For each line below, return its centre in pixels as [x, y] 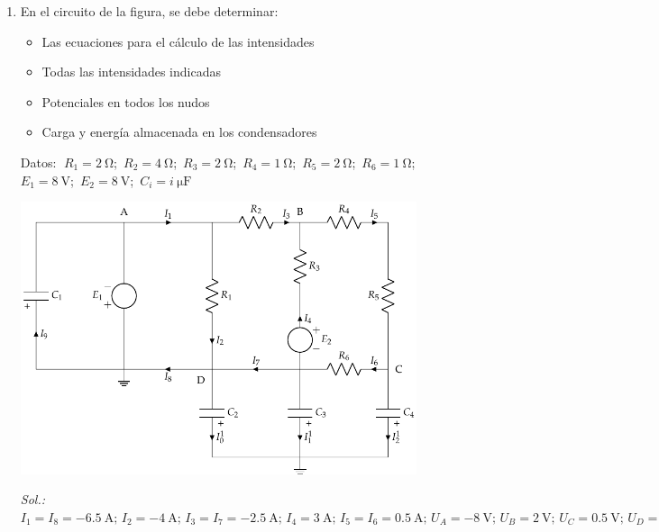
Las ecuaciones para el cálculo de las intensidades [178, 41]
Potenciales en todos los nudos [126, 101]
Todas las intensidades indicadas [131, 72]
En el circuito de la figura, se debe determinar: [149, 11]
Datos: [38, 162]
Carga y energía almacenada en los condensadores [179, 132]
